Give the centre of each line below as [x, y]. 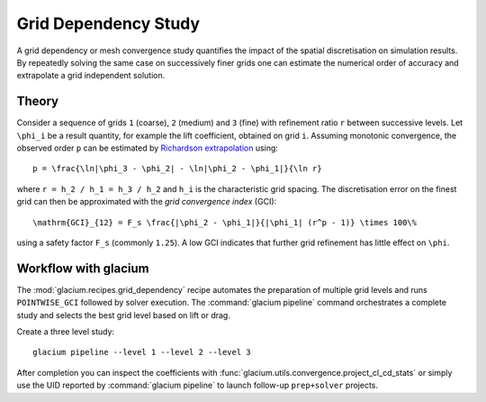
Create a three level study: [66, 332]
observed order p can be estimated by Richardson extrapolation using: [148, 148]
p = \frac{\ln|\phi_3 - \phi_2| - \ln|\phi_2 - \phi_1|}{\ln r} [178, 169]
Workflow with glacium [83, 268]
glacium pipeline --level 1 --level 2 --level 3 [142, 352]
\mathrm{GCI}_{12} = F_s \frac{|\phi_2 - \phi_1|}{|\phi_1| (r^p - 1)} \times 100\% [225, 222]
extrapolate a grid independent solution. [91, 76]
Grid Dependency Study [108, 23]
